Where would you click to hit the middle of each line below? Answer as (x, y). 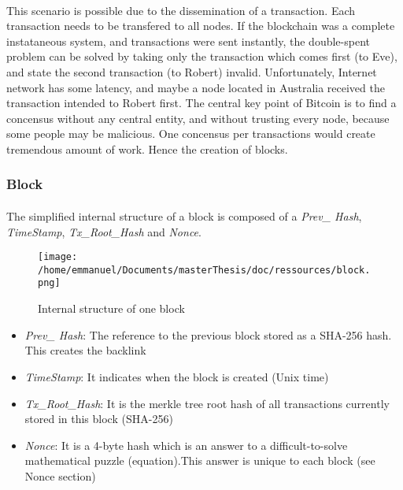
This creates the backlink (85, 350)
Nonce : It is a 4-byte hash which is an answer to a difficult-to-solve (186, 445)
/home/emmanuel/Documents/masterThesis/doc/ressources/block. (204, 270)
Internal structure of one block (111, 308)
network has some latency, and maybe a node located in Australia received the (196, 87)
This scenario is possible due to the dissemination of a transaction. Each (181, 10)
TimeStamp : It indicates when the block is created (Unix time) (177, 376)
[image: (58, 257)
